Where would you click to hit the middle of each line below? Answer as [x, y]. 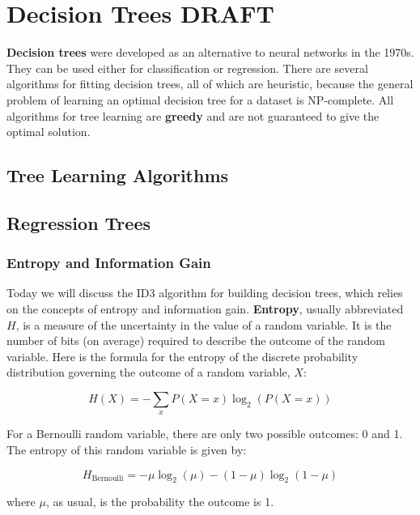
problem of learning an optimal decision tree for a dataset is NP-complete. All [200, 99]
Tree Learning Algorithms [118, 175]
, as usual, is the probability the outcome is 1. [160, 502]
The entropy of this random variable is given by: [127, 450]
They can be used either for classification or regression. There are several [187, 68]
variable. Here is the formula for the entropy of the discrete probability [182, 356]
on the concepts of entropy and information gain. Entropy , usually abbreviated [205, 309]
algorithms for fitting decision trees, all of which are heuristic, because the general [210, 84]
